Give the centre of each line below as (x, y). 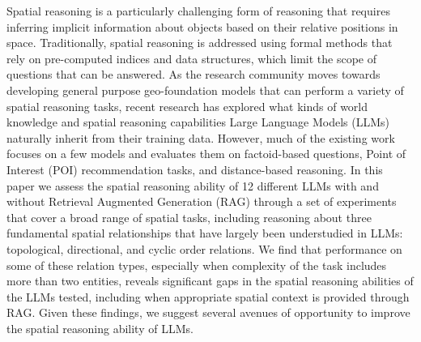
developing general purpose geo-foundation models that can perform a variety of (205, 90)
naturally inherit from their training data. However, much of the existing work (201, 137)
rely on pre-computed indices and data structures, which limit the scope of (192, 58)
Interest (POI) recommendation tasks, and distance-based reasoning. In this (195, 169)
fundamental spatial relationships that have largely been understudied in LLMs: (205, 233)
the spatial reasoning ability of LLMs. (100, 328)
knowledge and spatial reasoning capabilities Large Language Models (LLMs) (198, 122)
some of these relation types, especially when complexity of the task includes (197, 265)
